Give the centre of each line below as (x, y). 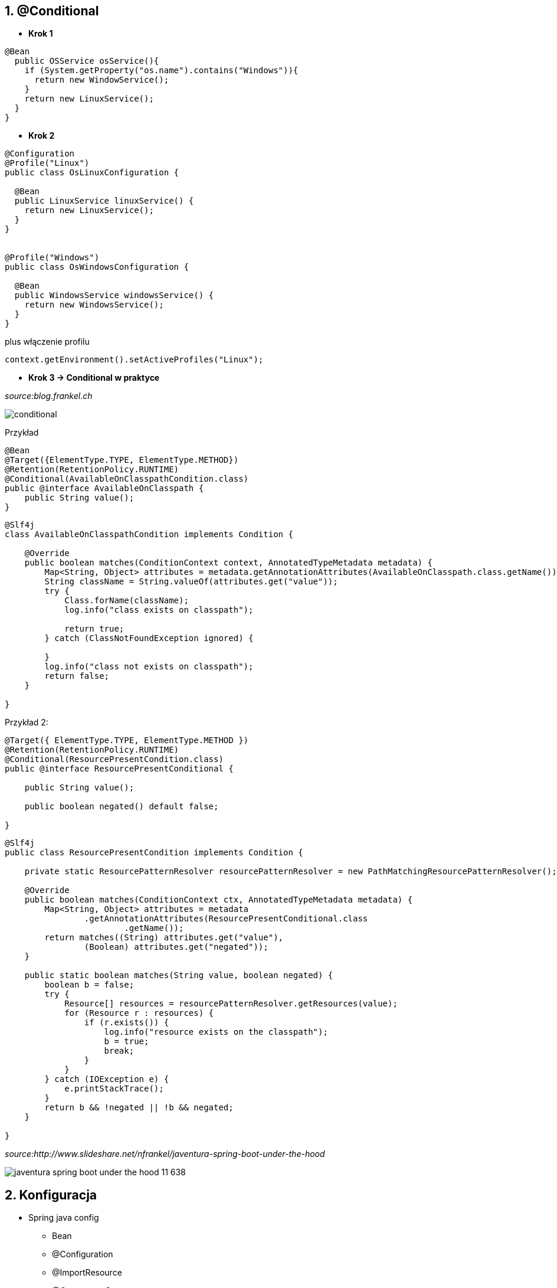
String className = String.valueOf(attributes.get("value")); (191, 582)
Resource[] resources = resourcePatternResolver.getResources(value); (231, 1004)
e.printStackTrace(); (114, 1089)
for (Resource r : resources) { (139, 1013)
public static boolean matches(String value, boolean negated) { (179, 975)
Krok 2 (42, 136)
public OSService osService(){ (87, 61)
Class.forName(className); (127, 601)
